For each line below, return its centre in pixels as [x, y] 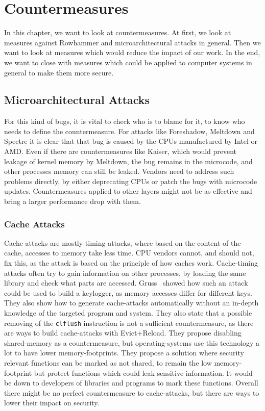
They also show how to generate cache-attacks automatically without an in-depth [131, 303]
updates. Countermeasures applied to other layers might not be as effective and [128, 191]
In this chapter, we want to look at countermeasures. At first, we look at [118, 32]
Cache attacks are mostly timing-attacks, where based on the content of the [123, 242]
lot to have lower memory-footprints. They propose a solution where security [124, 353]
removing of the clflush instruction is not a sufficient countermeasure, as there [129, 323]
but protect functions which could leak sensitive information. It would [143, 373]
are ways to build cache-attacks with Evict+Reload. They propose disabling [123, 333]
